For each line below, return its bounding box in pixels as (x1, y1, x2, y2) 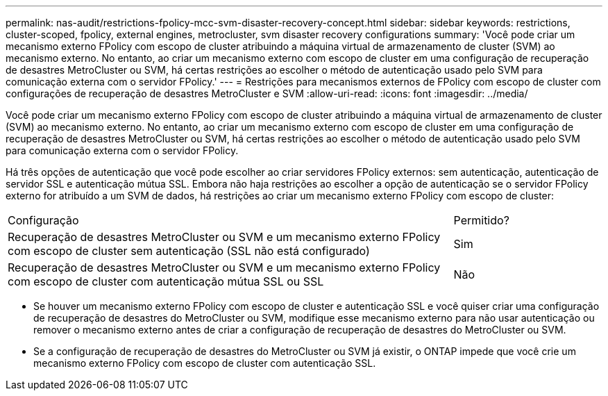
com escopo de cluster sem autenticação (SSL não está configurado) (8, 244, 370, 258)
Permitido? (453, 213, 509, 227)
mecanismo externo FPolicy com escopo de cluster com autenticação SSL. (33, 357, 376, 369)
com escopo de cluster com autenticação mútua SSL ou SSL (8, 274, 324, 288)
